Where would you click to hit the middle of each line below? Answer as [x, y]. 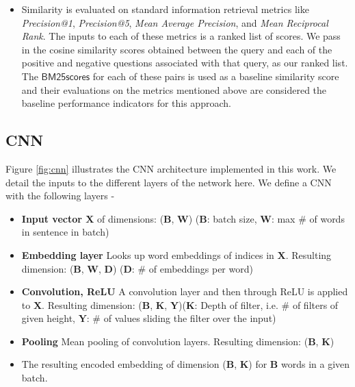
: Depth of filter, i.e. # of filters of [266, 304]
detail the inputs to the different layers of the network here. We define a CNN [169, 182]
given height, [48, 318]
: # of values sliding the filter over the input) [181, 318]
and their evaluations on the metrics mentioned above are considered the [174, 89]
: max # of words [308, 218]
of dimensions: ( [131, 218]
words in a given [315, 364]
